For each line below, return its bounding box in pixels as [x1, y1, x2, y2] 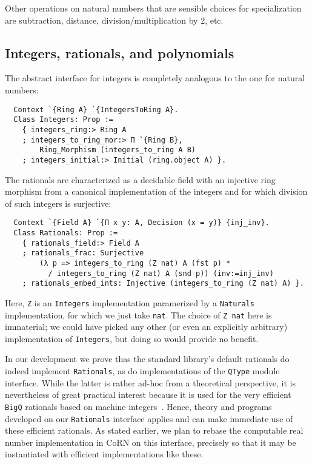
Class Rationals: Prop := [13, 228, 118, 237]
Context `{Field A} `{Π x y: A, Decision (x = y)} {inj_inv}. [13, 218, 270, 227]
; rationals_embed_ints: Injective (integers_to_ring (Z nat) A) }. [22, 279, 304, 288]
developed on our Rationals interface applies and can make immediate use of [5, 412, 293, 425]
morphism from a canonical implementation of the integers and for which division [5, 185, 308, 198]
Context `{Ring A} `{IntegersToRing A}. [13, 105, 179, 114]
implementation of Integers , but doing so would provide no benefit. [5, 332, 259, 345]
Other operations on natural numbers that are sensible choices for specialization [5, 2, 302, 14]
